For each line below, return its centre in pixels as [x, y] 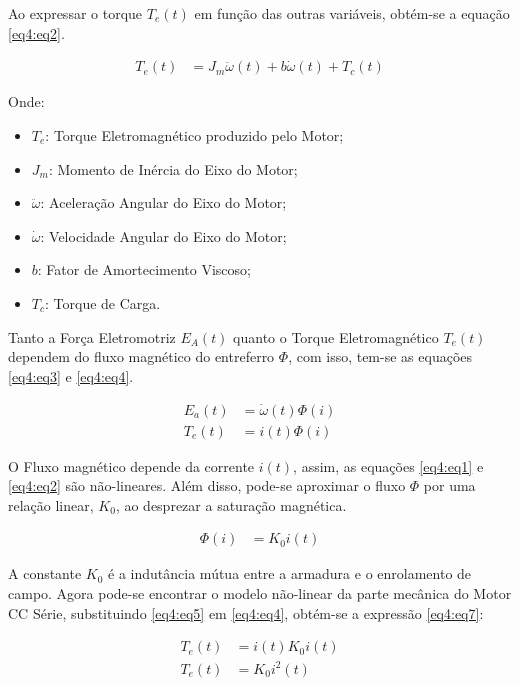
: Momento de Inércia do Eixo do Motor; [173, 168]
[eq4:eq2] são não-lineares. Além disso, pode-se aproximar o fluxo [207, 485]
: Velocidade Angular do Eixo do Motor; [163, 235]
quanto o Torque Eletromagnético [336, 336]
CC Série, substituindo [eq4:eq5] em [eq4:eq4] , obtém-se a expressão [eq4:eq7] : [246, 612]
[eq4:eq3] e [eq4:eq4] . [71, 375]
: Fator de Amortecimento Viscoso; [144, 269]
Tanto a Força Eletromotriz [92, 336]
